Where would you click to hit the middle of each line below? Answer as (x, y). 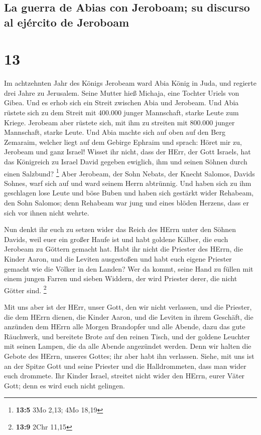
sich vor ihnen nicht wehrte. (47, 212)
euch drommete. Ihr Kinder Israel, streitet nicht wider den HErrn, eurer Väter (124, 376)
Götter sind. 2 (25, 289)
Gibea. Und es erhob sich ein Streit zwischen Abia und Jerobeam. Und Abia (121, 102)
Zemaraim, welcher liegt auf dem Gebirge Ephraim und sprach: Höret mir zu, (123, 142)
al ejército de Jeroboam (67, 22)
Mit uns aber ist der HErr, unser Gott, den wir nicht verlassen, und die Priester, (128, 307)
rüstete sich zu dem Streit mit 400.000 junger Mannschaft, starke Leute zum (121, 113)
